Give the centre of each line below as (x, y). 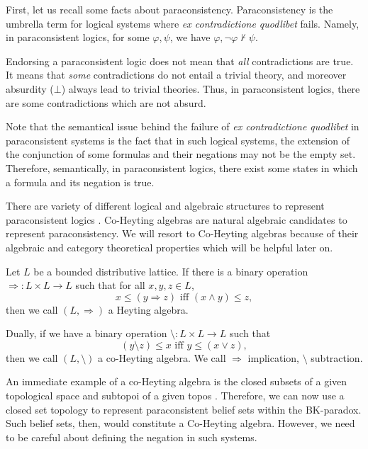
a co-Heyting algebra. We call (162, 357)
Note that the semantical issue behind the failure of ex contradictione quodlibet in (183, 126)
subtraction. (337, 357)
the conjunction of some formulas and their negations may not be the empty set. (181, 154)
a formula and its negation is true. (80, 182)
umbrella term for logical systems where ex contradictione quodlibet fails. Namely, (183, 23)
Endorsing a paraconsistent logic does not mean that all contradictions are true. (180, 61)
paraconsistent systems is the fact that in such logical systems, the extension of (178, 140)
